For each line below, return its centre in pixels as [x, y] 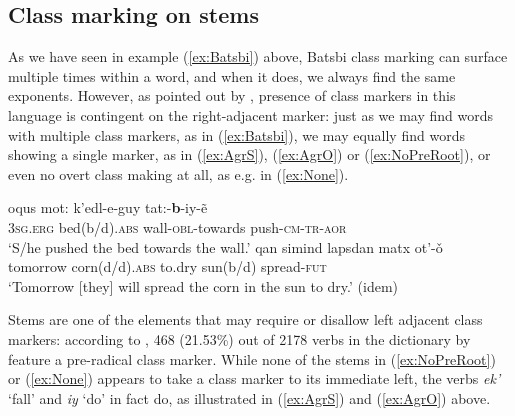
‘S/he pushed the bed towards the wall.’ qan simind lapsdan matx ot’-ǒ [225, 246]
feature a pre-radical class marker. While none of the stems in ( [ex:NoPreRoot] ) [252, 358]
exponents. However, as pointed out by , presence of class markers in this [232, 95]
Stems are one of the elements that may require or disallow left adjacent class [245, 319]
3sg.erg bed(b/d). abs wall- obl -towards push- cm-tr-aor [177, 226]
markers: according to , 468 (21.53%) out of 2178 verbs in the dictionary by [239, 338]
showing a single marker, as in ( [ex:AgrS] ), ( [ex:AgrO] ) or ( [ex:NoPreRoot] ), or [249, 154]
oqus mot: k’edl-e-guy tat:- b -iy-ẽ [108, 207]
